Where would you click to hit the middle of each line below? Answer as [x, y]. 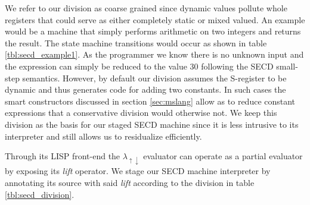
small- [287, 66]
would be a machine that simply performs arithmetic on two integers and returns [153, 31]
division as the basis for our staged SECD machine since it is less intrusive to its [152, 124]
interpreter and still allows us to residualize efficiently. [103, 136]
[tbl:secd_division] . [40, 194]
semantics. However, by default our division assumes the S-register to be [154, 78]
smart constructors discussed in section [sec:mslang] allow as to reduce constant [150, 101]
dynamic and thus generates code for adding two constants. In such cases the [145, 89]
